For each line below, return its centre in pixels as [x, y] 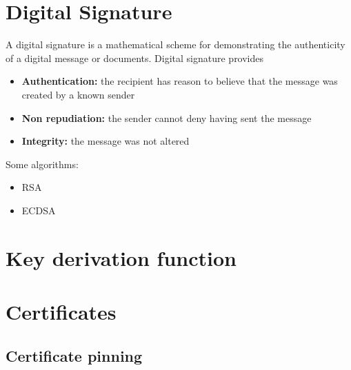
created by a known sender [78, 94]
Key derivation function [121, 257]
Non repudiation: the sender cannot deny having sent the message [167, 117]
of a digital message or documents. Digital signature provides [135, 58]
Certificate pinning [74, 355]
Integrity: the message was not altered [106, 141]
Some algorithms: [42, 164]
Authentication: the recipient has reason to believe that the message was [180, 81]
